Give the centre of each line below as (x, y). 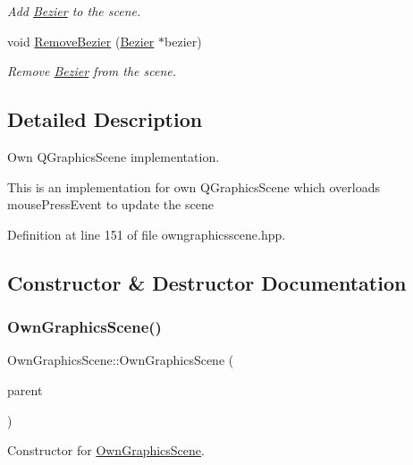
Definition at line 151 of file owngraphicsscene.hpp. (147, 234)
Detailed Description (105, 119)
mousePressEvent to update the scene (110, 204)
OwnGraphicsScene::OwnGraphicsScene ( (121, 360)
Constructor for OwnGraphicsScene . (106, 450)
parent (25, 389)
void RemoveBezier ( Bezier (81, 41)
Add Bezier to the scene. (74, 11)
